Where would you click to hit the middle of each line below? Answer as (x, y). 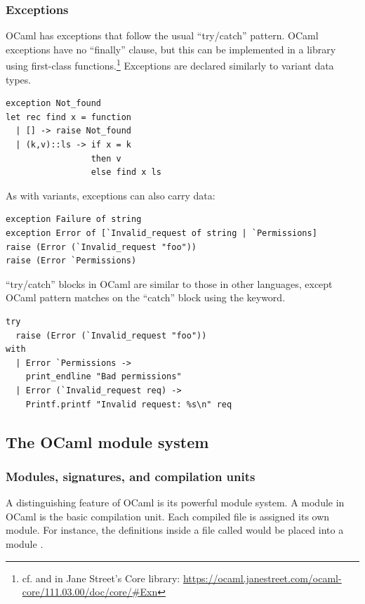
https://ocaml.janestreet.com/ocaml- (262, 578)
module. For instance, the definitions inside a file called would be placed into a (175, 530)
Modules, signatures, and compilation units (131, 476)
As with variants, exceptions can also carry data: (111, 195)
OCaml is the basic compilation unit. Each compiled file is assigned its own (168, 516)
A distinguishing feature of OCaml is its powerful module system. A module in (175, 503)
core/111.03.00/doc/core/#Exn (90, 592)
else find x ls (126, 172)
